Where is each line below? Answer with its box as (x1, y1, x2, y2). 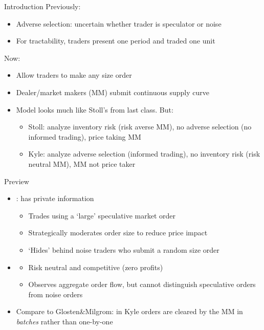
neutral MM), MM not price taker (28, 158, 136, 169)
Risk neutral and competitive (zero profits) (28, 261, 163, 272)
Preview (4, 175, 29, 186)
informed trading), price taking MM (28, 131, 141, 142)
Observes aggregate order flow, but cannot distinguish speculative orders (28, 279, 256, 290)
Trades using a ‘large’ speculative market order (28, 210, 176, 221)
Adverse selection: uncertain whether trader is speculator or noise (16, 18, 222, 29)
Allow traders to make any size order (16, 70, 132, 80)
